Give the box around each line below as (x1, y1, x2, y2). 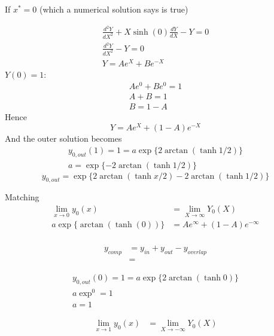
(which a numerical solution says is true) (39, 3, 188, 15)
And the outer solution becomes (5, 132, 122, 145)
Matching (5, 191, 39, 203)
